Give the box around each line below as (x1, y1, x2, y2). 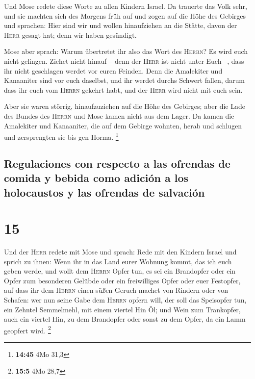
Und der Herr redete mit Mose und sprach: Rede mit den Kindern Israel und (4, 247, 237, 257)
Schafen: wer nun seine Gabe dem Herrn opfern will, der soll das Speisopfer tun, (4, 295, 247, 305)
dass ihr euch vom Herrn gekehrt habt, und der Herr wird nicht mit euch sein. (4, 84, 243, 95)
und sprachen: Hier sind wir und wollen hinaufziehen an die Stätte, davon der (4, 20, 237, 30)
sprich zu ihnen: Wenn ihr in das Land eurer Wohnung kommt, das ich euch (4, 256, 232, 266)
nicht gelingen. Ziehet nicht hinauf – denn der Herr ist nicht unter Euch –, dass (4, 55, 244, 66)
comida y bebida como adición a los (4, 170, 189, 185)
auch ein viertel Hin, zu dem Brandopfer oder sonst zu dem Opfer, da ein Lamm (4, 314, 246, 324)
